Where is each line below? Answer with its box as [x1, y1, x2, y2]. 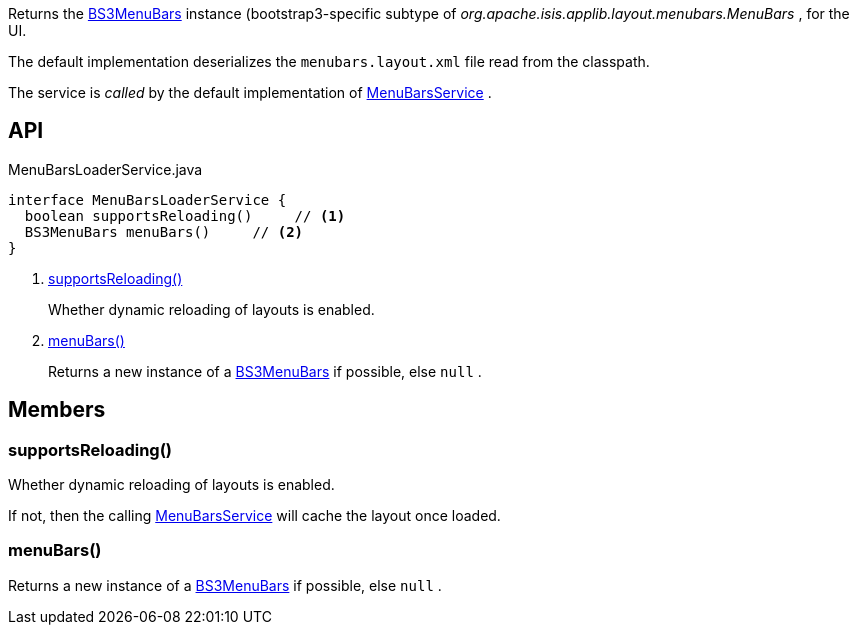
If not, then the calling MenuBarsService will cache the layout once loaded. [8, 507, 501, 525]
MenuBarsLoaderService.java [8, 160, 203, 178]
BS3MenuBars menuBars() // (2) [24, 223, 304, 240]
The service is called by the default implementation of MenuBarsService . [8, 84, 492, 101]
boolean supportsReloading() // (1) [24, 207, 346, 224]
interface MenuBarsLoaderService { [8, 191, 287, 208]
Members [8, 397, 106, 423]
